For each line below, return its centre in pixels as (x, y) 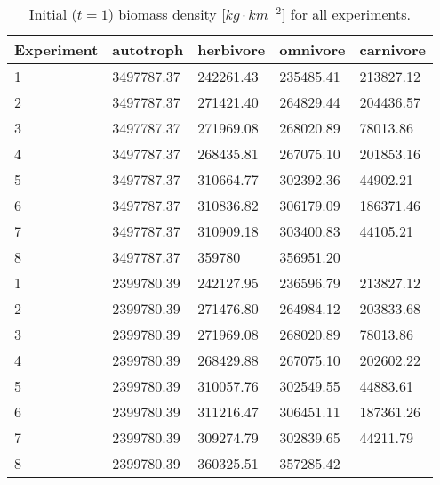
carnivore (392, 49)
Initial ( (53, 14)
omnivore (312, 49)
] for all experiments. (346, 14)
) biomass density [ (167, 14)
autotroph (148, 49)
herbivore (232, 49)
